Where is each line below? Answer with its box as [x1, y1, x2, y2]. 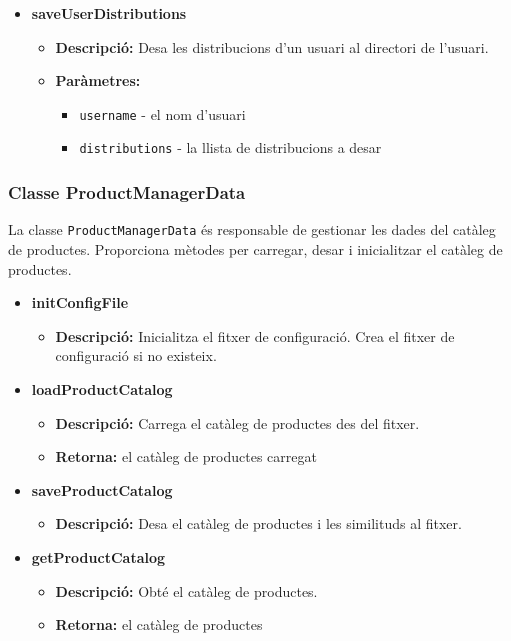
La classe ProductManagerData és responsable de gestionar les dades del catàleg [8, 219, 496, 240]
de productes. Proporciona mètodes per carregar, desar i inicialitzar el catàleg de [8, 238, 503, 259]
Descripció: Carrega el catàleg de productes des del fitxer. [55, 412, 420, 433]
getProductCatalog [31, 546, 166, 567]
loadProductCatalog [31, 378, 173, 399]
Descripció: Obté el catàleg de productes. [55, 580, 318, 601]
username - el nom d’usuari [79, 103, 246, 124]
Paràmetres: [55, 70, 141, 91]
